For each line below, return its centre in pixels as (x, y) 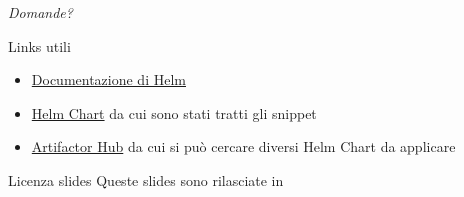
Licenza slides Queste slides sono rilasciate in (146, 179)
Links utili (39, 45)
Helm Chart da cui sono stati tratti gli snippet (174, 112)
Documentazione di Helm (108, 79)
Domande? (40, 12)
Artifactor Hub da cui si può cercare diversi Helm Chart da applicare (243, 146)
